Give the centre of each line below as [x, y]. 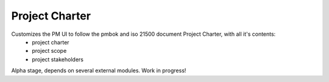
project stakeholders [58, 59]
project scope [49, 51]
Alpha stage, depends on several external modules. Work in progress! [99, 70]
